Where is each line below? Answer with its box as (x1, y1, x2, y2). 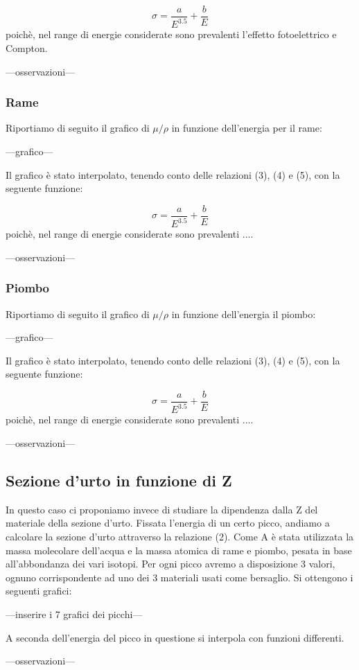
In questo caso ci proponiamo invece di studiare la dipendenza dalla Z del (6, 502, 318, 516)
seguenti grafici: (6, 583, 72, 598)
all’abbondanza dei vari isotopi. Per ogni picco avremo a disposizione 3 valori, (6, 556, 335, 571)
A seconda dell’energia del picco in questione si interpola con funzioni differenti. (6, 630, 344, 644)
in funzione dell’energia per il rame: (171, 121, 322, 135)
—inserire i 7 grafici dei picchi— (6, 606, 143, 621)
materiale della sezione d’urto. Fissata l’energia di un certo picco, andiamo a (6, 515, 330, 530)
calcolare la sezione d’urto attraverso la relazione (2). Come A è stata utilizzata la (6, 529, 354, 543)
